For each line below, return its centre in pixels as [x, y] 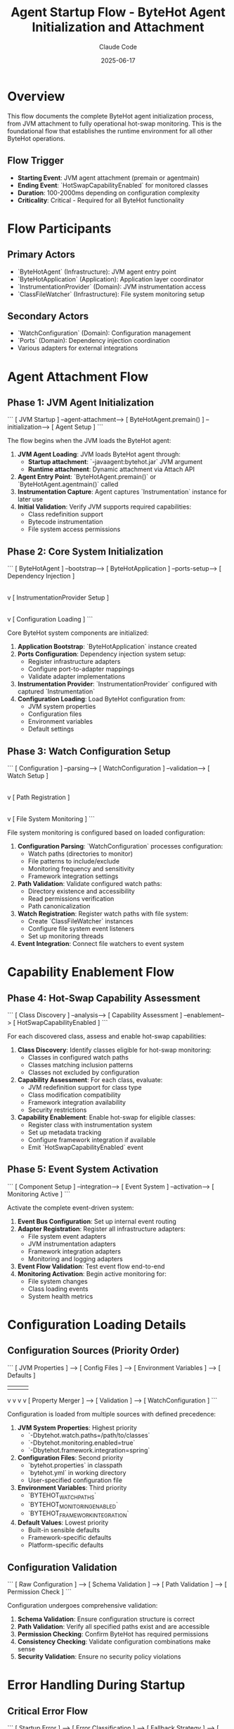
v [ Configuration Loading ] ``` [50, 619]
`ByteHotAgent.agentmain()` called [68, 485]
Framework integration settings [73, 876]
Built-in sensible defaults [64, 1530]
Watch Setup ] [28, 775]
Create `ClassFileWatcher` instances [80, 921]
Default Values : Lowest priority [63, 1523]
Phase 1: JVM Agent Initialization [81, 402]
